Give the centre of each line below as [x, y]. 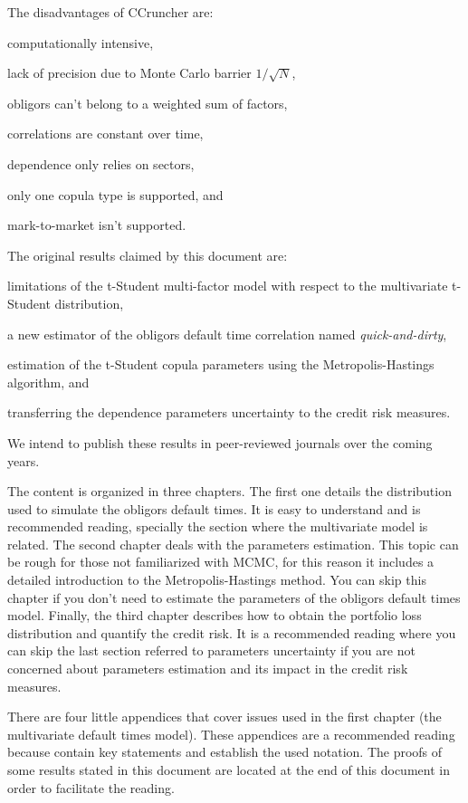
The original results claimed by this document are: [148, 255]
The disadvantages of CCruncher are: [110, 12]
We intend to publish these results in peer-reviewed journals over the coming [220, 442]
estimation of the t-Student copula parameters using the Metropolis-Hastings [221, 364]
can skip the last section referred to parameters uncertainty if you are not [211, 650]
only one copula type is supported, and [115, 194]
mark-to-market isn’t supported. [97, 225]
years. [24, 460]
